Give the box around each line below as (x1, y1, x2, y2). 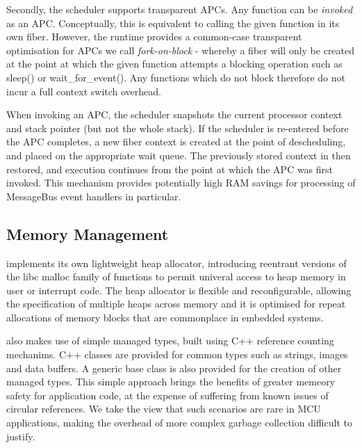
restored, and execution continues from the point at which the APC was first (6, 161, 334, 176)
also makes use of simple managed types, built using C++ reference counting (6, 333, 334, 348)
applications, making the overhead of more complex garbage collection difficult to (6, 415, 352, 430)
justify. (6, 429, 35, 443)
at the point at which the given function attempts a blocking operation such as (6, 56, 343, 71)
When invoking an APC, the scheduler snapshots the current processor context (6, 107, 343, 122)
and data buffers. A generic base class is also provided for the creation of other (6, 360, 342, 375)
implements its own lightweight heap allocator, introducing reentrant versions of (6, 255, 347, 270)
